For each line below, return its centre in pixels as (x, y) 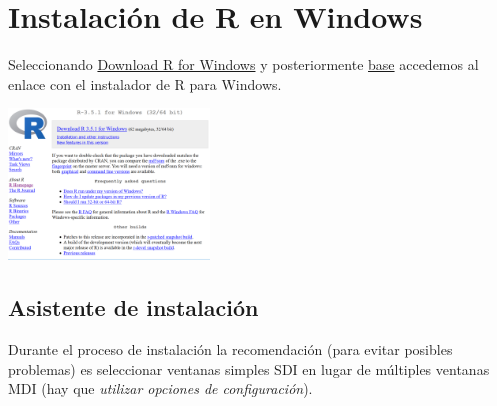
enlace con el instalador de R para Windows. (145, 83)
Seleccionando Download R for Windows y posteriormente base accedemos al (243, 64)
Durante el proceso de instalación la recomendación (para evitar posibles (230, 349)
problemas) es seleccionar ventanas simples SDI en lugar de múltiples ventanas (249, 368)
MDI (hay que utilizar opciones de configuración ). (160, 388)
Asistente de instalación (133, 307)
